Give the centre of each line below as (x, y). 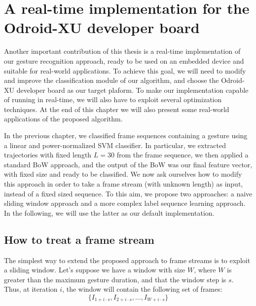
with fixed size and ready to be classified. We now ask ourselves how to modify (123, 174)
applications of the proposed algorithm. (63, 119)
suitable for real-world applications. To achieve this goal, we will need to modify (125, 70)
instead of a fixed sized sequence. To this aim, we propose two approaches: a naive (128, 193)
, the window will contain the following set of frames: (142, 289)
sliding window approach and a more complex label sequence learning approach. (125, 203)
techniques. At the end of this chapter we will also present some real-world (117, 109)
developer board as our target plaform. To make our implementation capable (132, 90)
